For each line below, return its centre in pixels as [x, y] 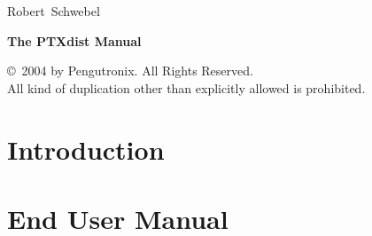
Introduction [86, 149]
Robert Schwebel [54, 11]
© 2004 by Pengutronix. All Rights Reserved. [130, 71]
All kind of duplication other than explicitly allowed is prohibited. [186, 87]
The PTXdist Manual [74, 40]
